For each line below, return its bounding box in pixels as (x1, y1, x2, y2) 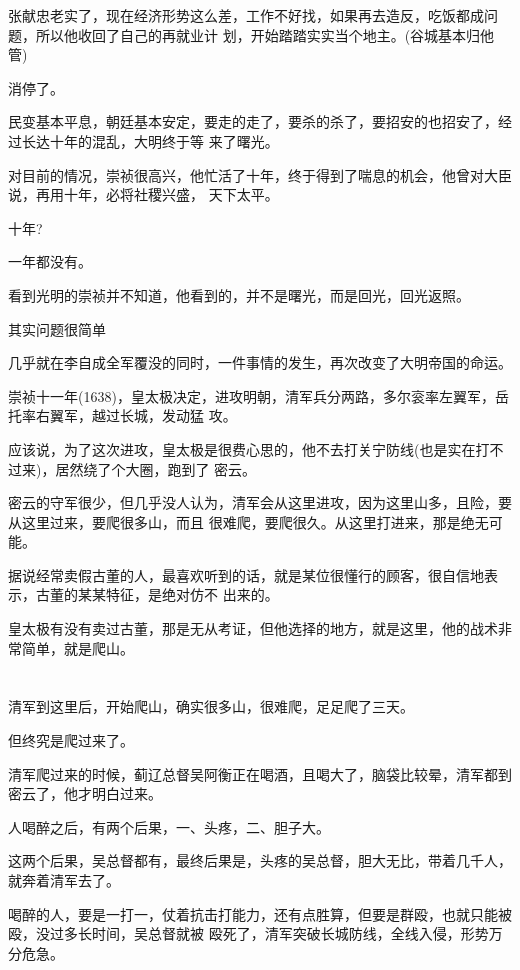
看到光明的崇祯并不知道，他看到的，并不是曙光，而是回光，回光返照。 (8, 284, 470, 305)
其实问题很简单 (8, 318, 106, 339)
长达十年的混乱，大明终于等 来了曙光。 (21, 130, 279, 151)
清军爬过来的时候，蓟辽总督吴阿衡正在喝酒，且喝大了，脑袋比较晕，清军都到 (8, 763, 512, 784)
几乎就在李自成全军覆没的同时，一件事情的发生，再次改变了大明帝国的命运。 (8, 352, 512, 373)
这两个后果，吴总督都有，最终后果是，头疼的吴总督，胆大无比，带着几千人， (8, 850, 512, 871)
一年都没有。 (8, 251, 92, 272)
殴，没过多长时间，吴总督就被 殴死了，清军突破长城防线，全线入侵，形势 (8, 923, 489, 944)
